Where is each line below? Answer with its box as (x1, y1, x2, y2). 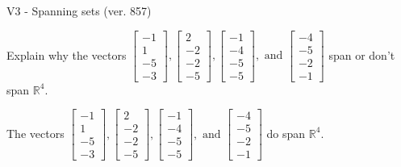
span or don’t (328, 46, 395, 63)
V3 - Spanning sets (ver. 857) (6, 2, 152, 19)
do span (266, 124, 306, 141)
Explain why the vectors (6, 46, 127, 63)
